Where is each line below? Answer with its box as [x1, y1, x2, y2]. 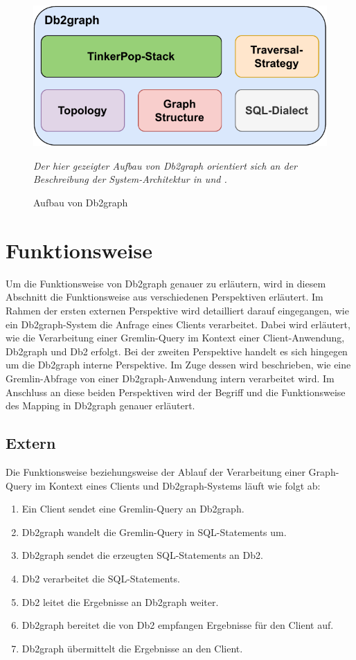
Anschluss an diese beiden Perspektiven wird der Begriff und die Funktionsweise [6, 384, 346, 399]
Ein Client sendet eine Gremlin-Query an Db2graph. [21, 501, 244, 516]
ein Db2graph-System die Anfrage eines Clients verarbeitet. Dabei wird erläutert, [6, 316, 350, 331]
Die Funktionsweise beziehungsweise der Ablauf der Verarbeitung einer [6, 464, 305, 479]
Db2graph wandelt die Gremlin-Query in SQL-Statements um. [21, 524, 287, 539]
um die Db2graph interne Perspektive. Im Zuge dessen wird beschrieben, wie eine [6, 357, 351, 372]
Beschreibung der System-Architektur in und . [33, 172, 227, 186]
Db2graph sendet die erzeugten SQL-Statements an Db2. [21, 548, 263, 562]
